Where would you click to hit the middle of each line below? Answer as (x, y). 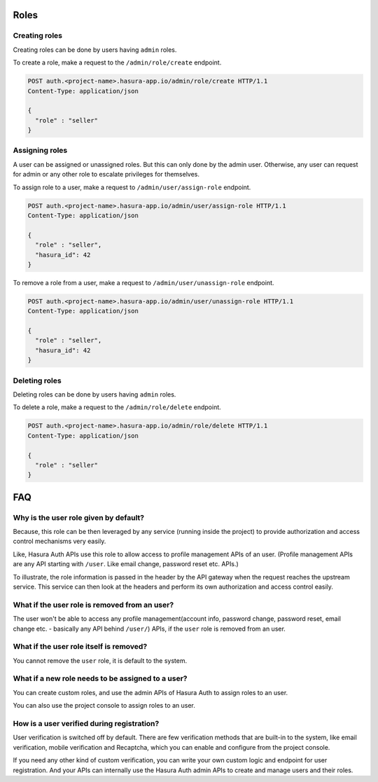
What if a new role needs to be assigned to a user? (100, 678)
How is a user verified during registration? (86, 723)
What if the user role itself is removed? (80, 647)
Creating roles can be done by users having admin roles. (95, 50)
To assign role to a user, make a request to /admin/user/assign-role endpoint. (132, 187)
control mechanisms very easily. (59, 541)
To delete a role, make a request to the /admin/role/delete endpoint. (117, 407)
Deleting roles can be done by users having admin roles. (94, 394)
